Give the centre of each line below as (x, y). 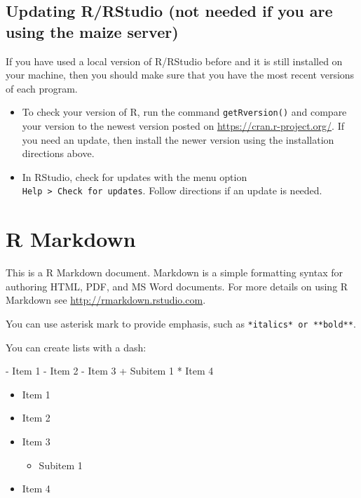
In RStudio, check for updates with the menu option (135, 176)
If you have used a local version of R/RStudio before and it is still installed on (174, 61)
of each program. (42, 88)
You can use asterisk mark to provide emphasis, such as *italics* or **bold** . (181, 323)
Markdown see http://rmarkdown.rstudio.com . (106, 300)
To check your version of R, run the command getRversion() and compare (184, 112)
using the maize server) (92, 31)
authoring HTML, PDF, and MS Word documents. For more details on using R (177, 286)
